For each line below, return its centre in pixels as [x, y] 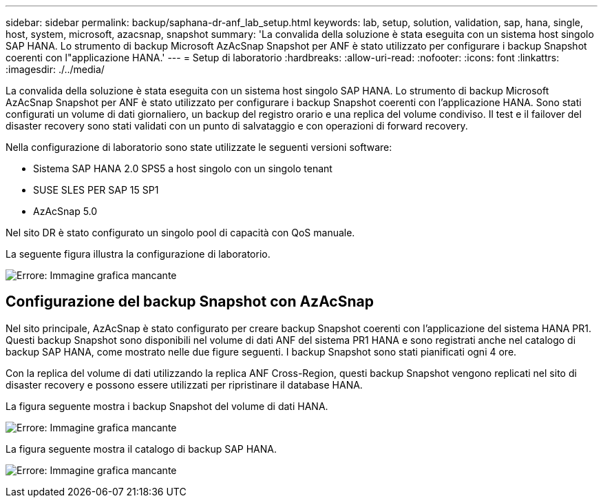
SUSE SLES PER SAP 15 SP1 [96, 190]
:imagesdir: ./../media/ [55, 69]
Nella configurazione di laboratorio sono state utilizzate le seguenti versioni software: [199, 147]
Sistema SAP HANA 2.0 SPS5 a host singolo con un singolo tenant [183, 168]
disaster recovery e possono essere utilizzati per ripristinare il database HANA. [184, 384]
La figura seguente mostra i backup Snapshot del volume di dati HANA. [167, 406]
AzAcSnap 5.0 [65, 211]
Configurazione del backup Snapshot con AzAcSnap [190, 302]
